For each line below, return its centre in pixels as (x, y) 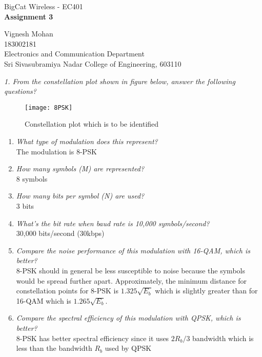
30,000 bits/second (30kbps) (60, 233)
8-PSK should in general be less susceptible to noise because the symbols (130, 270)
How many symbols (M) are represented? (80, 168)
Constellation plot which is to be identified (92, 124)
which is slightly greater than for (206, 291)
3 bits (25, 205)
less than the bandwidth (54, 348)
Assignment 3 (29, 16)
